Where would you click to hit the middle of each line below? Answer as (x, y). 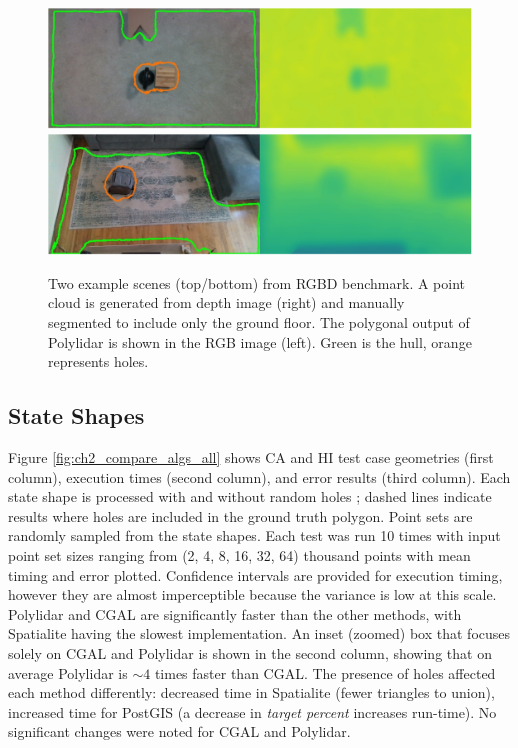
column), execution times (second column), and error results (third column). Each (259, 476)
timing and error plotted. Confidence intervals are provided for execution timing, (255, 574)
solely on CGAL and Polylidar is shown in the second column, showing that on (250, 652)
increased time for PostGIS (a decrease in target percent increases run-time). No (252, 711)
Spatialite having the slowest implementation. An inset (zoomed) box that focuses (259, 633)
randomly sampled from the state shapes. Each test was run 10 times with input (254, 535)
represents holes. (98, 361)
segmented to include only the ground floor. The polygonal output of (259, 322)
